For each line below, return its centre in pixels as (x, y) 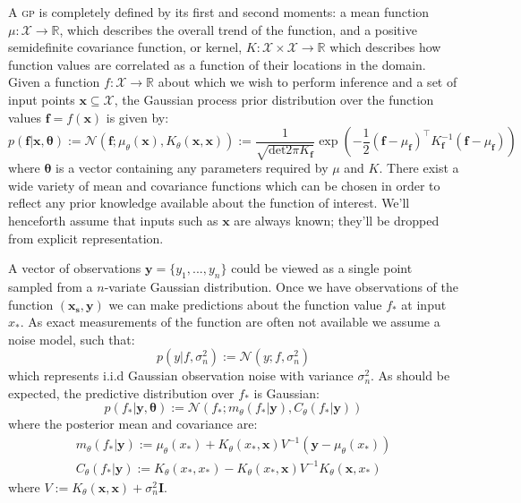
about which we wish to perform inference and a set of (307, 82)
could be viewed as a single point (322, 268)
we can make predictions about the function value (245, 304)
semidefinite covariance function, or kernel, (125, 47)
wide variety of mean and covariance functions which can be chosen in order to (224, 185)
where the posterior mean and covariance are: (133, 424)
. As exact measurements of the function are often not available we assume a (230, 322)
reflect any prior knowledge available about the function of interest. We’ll (209, 203)
